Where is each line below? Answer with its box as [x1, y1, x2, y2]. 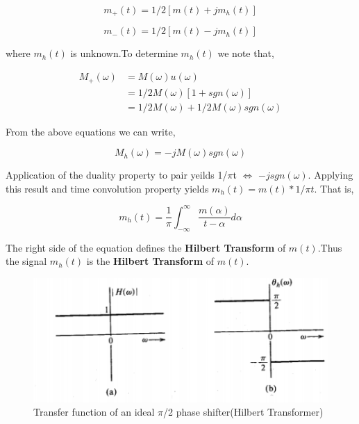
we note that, [217, 46, 274, 60]
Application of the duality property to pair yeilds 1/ [6, 168, 228, 182]
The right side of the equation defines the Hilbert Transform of [6, 240, 286, 254]
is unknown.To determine [70, 46, 178, 60]
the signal [6, 254, 47, 268]
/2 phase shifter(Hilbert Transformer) [163, 405, 324, 419]
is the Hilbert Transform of [86, 254, 215, 268]
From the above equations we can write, [6, 124, 176, 138]
